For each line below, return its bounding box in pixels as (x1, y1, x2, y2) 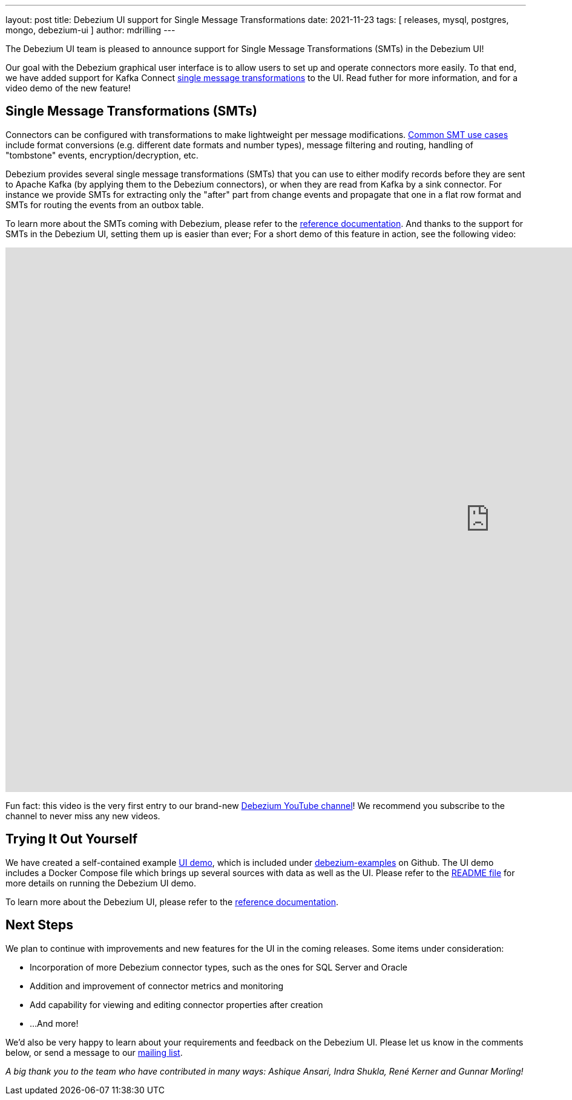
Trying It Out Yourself (5, 831, 138, 847)
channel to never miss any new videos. (5, 810, 160, 821)
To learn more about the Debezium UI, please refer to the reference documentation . (5, 896, 338, 907)
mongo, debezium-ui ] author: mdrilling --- (5, 25, 176, 35)
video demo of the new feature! (5, 83, 131, 93)
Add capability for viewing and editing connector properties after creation (30, 999, 323, 1010)
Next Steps (5, 917, 73, 933)
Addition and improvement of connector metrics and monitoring (30, 980, 284, 991)
